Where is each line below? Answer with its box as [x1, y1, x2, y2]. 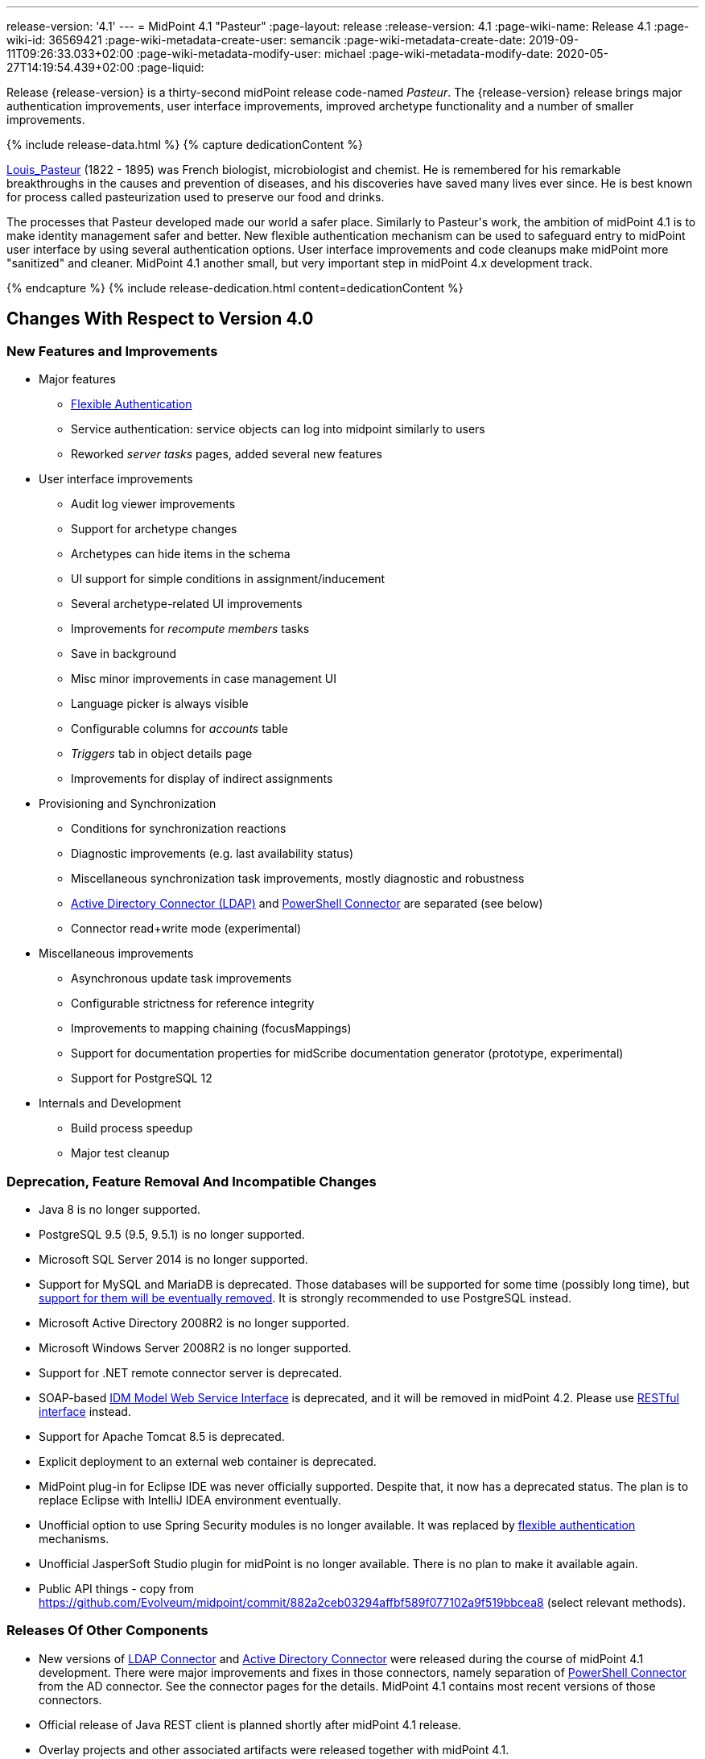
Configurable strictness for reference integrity [71, 996, 315, 1011]
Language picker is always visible [71, 697, 249, 711]
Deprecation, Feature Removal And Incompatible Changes [6, 1173, 377, 1190]
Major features [39, 372, 116, 387]
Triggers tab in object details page [71, 747, 253, 761]
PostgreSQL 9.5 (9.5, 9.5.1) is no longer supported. [39, 1227, 305, 1241]
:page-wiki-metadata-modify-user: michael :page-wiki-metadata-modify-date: [136, 47, 554, 60]
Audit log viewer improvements [71, 497, 236, 511]
